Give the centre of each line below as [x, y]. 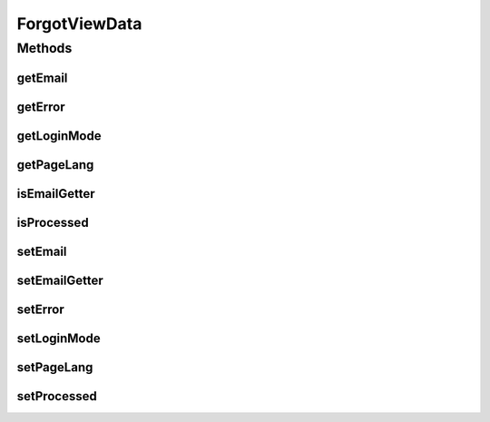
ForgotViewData [79, 24]
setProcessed [57, 396]
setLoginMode [59, 338]
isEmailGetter [56, 194]
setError [40, 309]
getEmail [42, 78]
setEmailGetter [60, 280]
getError [41, 107]
